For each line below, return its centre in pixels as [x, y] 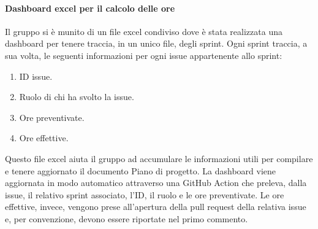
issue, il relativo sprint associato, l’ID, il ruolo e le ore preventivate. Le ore [145, 194]
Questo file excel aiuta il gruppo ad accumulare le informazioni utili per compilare [159, 158]
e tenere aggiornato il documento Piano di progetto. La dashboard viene [141, 170]
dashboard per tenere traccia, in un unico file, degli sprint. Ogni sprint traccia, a [156, 43]
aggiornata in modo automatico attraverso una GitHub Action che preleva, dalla [156, 183]
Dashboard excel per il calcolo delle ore [90, 8]
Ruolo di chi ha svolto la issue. [77, 97]
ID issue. [36, 76]
